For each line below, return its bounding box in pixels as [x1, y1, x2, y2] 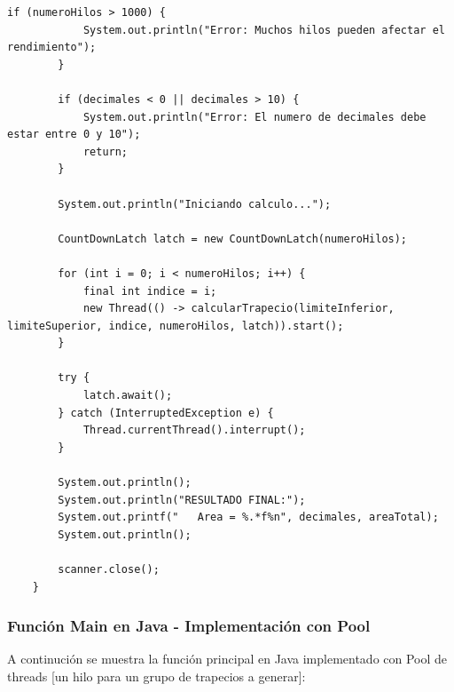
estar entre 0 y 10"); [7, 128, 141, 141]
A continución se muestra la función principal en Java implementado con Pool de [7, 649, 448, 668]
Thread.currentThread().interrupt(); [82, 424, 306, 437]
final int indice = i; [82, 284, 217, 298]
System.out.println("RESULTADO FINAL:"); [58, 493, 306, 506]
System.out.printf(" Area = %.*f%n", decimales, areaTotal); [58, 511, 439, 524]
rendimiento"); [7, 41, 97, 54]
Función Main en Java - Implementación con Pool [7, 615, 371, 637]
